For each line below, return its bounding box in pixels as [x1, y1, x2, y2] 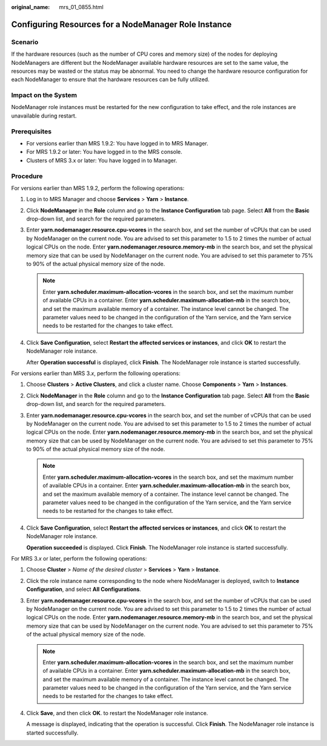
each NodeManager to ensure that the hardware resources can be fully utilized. [11, 76, 210, 83]
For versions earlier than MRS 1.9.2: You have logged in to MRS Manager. [26, 140, 208, 147]
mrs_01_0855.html [59, 4, 104, 10]
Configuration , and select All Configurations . [26, 585, 142, 593]
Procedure [11, 172, 43, 180]
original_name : [11, 4, 50, 10]
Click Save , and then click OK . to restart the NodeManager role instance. [26, 709, 208, 716]
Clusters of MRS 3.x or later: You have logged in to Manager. [26, 156, 177, 164]
